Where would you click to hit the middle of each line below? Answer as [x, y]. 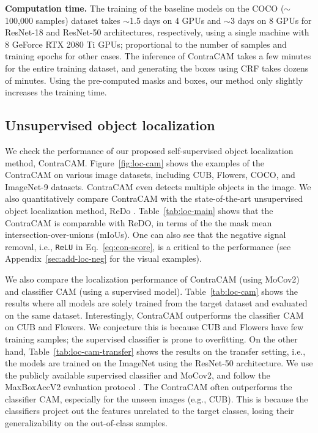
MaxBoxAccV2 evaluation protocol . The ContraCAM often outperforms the [149, 387]
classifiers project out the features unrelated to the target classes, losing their [150, 411]
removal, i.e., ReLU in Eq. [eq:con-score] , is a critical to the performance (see [148, 246]
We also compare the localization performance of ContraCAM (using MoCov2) [152, 279]
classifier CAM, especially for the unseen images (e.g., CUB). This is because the [157, 398]
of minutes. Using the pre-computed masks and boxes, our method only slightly [154, 80]
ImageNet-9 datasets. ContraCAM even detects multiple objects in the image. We [158, 186]
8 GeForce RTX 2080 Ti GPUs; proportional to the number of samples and [146, 44]
